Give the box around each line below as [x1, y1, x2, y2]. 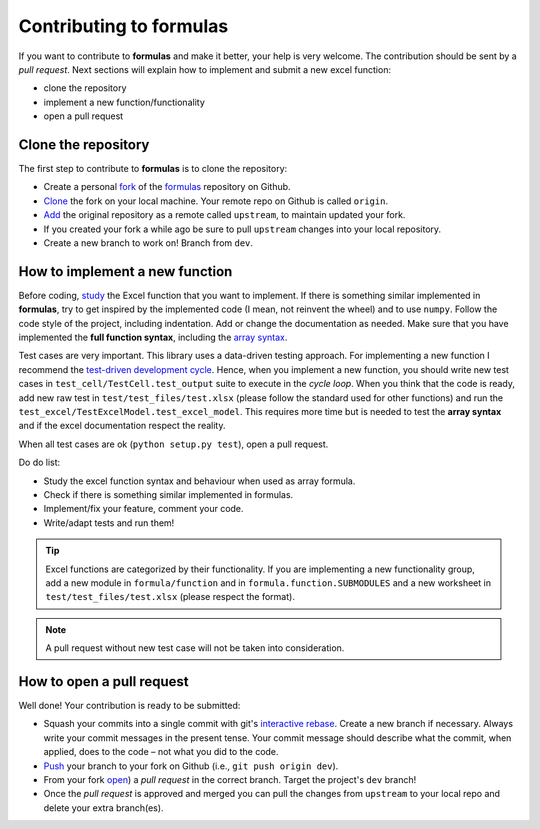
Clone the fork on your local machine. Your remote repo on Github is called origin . [43, 195, 389, 207]
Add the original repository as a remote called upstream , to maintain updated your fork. [43, 209, 406, 221]
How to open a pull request [18, 673, 189, 690]
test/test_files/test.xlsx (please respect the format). [45, 591, 295, 603]
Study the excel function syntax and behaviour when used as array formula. [43, 475, 356, 487]
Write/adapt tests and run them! [43, 516, 175, 529]
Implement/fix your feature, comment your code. [43, 503, 244, 515]
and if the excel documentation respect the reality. [18, 420, 226, 432]
